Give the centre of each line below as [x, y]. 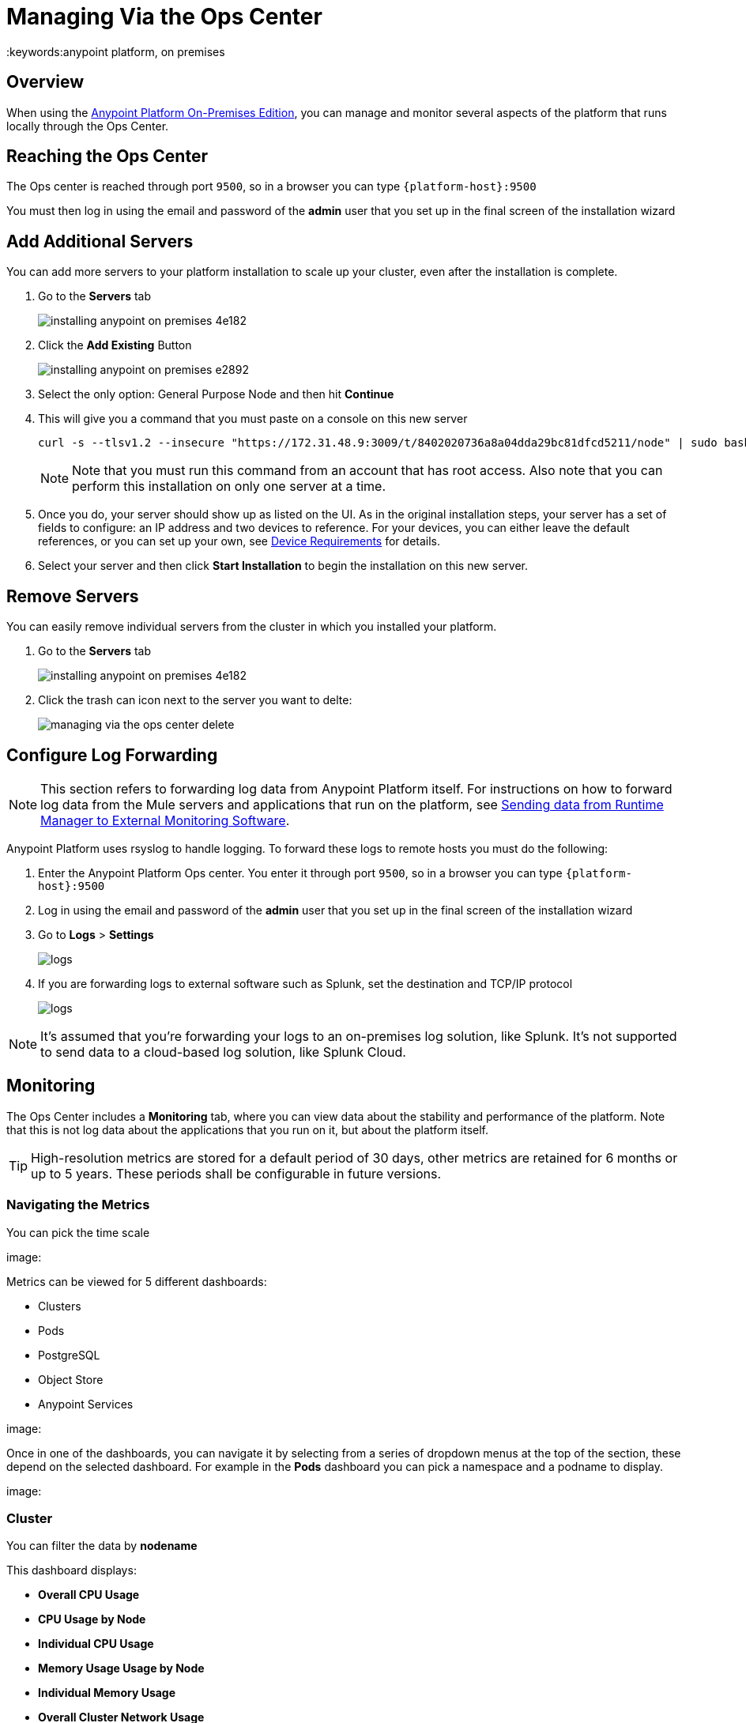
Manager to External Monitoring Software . [165, 820]
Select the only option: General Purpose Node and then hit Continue [216, 394]
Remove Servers [73, 596]
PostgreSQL [69, 1355]
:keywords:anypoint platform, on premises [116, 51]
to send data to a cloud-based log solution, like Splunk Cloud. [223, 1052]
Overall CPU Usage [89, 1595]
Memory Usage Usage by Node [121, 1668]
